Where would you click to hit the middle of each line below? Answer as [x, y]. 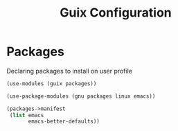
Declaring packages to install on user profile [70, 71]
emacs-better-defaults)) [64, 122]
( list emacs [27, 115]
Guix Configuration [116, 13]
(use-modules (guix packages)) [52, 84]
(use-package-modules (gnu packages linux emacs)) [81, 96]
